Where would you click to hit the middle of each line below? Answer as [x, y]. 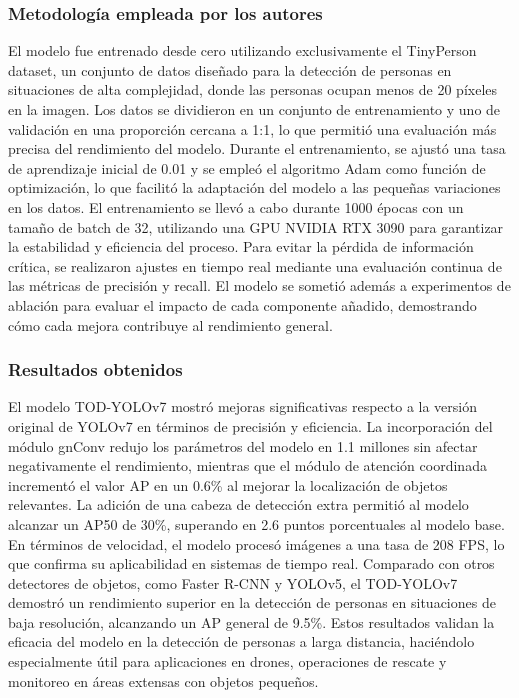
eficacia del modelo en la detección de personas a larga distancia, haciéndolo [241, 641]
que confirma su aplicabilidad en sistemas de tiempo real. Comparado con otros [251, 563]
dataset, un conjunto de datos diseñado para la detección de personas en [230, 69]
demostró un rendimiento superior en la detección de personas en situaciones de [252, 602]
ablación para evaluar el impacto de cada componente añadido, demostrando [242, 304]
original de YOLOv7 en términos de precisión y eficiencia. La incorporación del [250, 425]
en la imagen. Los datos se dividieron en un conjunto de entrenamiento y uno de [254, 109]
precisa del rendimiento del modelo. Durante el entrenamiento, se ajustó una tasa [257, 148]
